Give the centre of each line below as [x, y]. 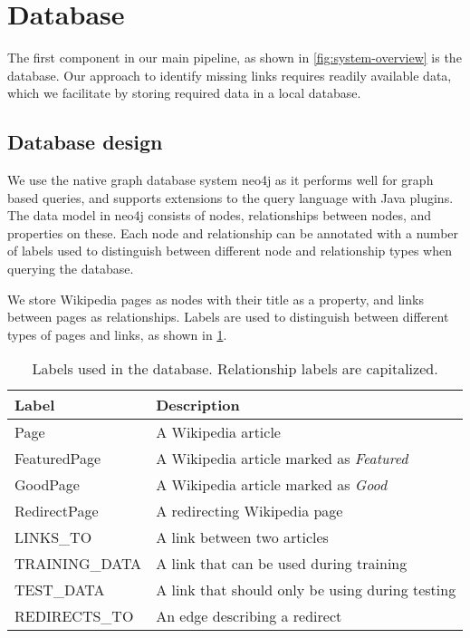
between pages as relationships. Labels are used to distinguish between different [228, 317]
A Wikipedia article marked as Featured [282, 459]
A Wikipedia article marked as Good [272, 485]
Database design [85, 142]
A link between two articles [242, 537]
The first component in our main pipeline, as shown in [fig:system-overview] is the [235, 58]
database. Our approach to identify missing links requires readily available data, [230, 75]
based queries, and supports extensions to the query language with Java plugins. [230, 197]
